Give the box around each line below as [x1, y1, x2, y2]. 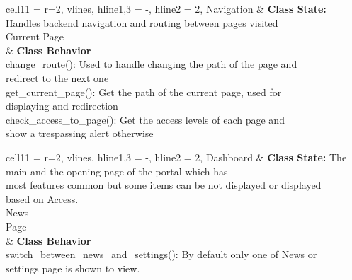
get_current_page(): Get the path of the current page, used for [6, 84, 282, 99]
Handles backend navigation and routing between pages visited [6, 15, 278, 30]
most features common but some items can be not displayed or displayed [6, 177, 322, 192]
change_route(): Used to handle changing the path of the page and [6, 57, 297, 71]
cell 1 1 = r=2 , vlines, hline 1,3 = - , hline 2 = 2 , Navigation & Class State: [6, 1, 327, 16]
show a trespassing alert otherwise [6, 126, 154, 141]
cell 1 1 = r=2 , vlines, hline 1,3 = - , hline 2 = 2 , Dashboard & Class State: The [6, 149, 347, 164]
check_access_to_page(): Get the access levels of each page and [6, 112, 285, 127]
